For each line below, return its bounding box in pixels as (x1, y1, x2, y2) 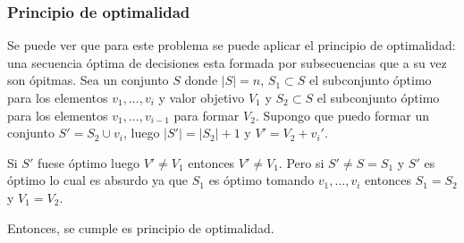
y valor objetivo (158, 88, 245, 106)
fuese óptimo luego (37, 153, 139, 172)
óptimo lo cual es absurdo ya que (7, 171, 189, 189)
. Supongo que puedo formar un (255, 105, 430, 124)
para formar (173, 105, 240, 124)
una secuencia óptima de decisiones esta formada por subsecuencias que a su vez (7, 53, 447, 71)
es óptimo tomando (208, 171, 315, 189)
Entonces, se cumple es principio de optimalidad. (7, 218, 274, 237)
